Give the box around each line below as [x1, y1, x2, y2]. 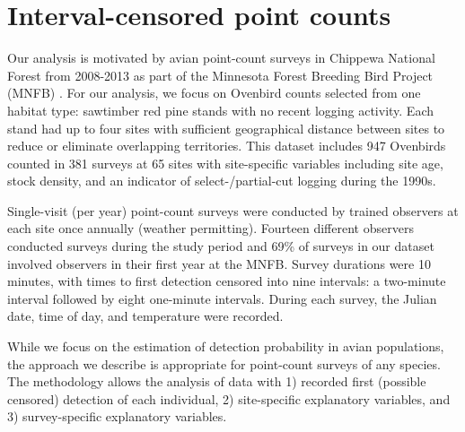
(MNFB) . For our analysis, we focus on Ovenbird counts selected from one [7, 83, 421, 102]
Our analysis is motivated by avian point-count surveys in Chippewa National [7, 48, 435, 67]
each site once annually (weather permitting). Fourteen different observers [7, 219, 414, 238]
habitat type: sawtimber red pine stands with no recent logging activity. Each [7, 100, 434, 119]
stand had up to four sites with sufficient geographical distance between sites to [7, 118, 445, 137]
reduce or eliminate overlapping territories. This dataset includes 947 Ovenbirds [7, 136, 446, 155]
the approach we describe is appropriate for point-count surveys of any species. [7, 354, 441, 373]
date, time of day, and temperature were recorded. [7, 307, 284, 325]
